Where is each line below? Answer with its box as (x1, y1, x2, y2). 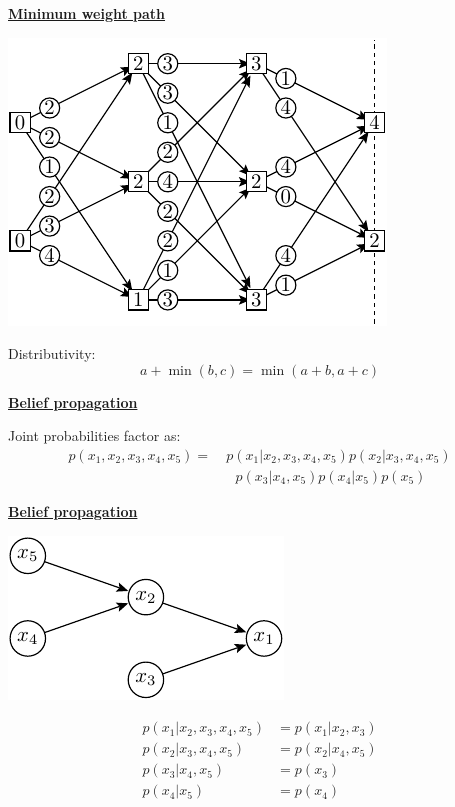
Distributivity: (8, 343, 96, 364)
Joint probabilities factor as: (8, 425, 181, 446)
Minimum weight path (8, 3, 166, 23)
